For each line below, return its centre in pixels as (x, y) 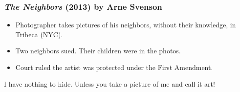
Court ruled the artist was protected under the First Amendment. (114, 67)
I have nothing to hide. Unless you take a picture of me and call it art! (109, 83)
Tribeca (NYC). (39, 34)
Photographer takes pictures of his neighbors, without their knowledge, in (126, 25)
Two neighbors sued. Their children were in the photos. (98, 51)
